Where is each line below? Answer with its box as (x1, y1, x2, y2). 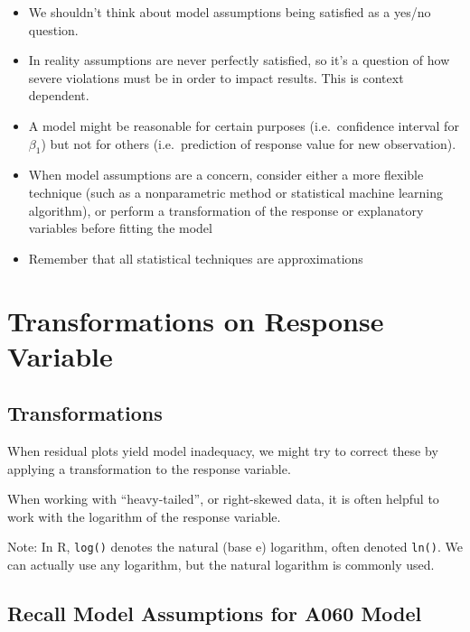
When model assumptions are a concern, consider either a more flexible (28, 165, 424, 184)
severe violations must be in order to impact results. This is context (28, 68, 404, 87)
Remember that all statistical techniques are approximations (28, 248, 363, 267)
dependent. (28, 86, 89, 105)
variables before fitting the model (28, 218, 212, 237)
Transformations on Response (7, 302, 384, 339)
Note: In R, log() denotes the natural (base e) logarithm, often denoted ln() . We (7, 537, 463, 556)
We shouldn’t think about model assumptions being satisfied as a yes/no (28, 3, 431, 21)
